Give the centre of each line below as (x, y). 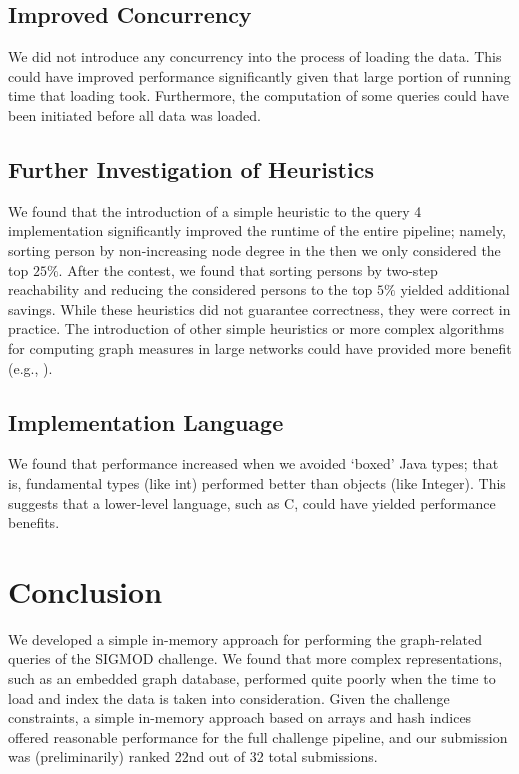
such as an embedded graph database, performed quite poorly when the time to (252, 678)
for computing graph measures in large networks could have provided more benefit (260, 347)
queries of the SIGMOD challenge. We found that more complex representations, (255, 658)
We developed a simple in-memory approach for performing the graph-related (245, 638)
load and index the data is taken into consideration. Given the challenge (229, 697)
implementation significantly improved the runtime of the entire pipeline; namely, (257, 230)
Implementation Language (146, 421)
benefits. (34, 522)
